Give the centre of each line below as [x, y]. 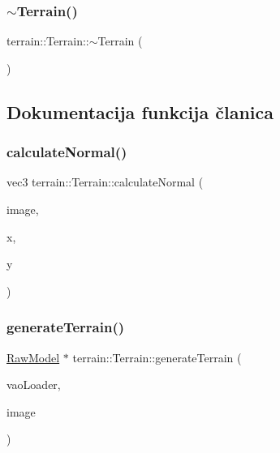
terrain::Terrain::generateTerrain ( [157, 357]
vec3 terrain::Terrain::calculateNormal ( [105, 182]
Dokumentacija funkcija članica [140, 111]
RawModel [33, 357]
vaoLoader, [34, 385]
